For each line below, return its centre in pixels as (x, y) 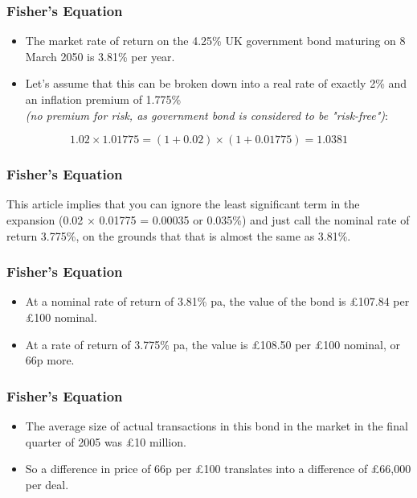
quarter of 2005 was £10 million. (106, 441)
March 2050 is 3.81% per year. (100, 56)
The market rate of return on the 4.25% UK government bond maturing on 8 (215, 41)
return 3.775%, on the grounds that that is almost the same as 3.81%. (179, 235)
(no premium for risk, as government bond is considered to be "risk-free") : (206, 115)
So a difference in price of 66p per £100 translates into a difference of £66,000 (218, 469)
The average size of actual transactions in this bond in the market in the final (217, 426)
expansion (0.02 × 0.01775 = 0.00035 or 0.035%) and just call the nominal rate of (208, 220)
